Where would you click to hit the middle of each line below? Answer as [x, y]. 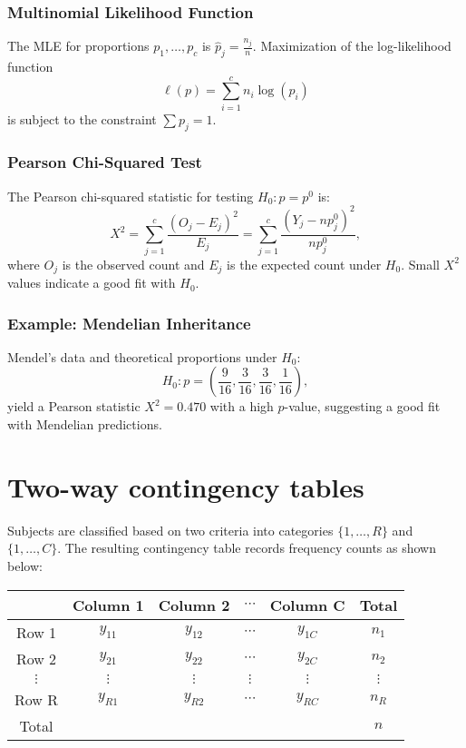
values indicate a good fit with [92, 283]
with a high [242, 406]
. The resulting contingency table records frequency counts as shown [247, 548]
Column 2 [194, 605]
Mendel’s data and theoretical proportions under [142, 356]
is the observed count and [133, 264]
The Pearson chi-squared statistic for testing [131, 196]
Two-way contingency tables [186, 486]
